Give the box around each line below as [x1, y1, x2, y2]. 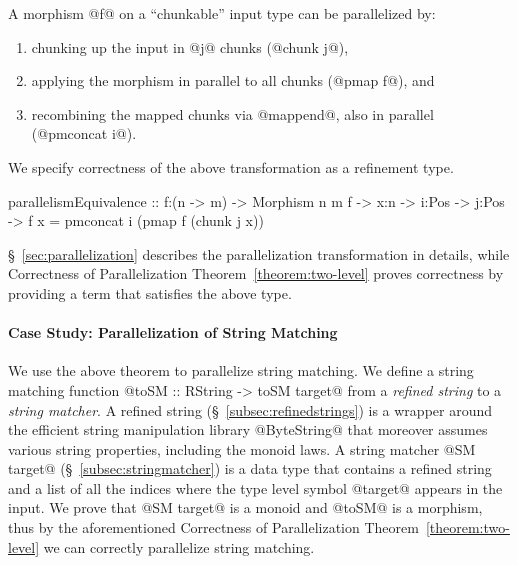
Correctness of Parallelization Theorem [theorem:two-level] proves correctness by [8, 263, 504, 284]
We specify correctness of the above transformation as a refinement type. [8, 156, 454, 177]
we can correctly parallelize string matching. [43, 536, 315, 557]
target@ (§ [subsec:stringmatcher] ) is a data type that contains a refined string [8, 458, 492, 479]
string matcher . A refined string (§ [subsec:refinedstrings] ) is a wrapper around [8, 399, 493, 420]
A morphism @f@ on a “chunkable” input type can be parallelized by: [8, 3, 436, 23]
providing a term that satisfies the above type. [8, 282, 292, 303]
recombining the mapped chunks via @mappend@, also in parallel [31, 103, 434, 124]
